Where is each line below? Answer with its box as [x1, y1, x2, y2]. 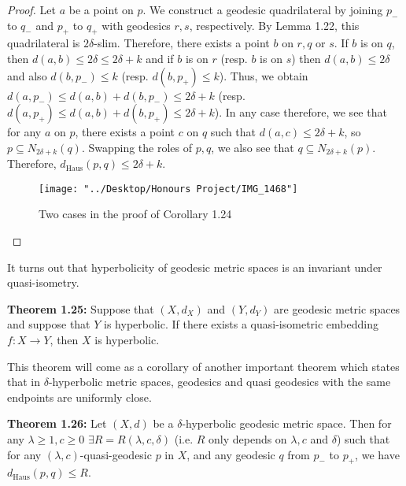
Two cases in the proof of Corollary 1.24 [39, 206, 232, 222]
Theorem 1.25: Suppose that [7, 300, 154, 317]
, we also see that [211, 139, 294, 155]
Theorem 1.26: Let [7, 415, 107, 432]
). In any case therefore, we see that [214, 104, 387, 121]
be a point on [68, 2, 134, 17]
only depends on [209, 431, 287, 447]
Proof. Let [7, 2, 56, 17]
